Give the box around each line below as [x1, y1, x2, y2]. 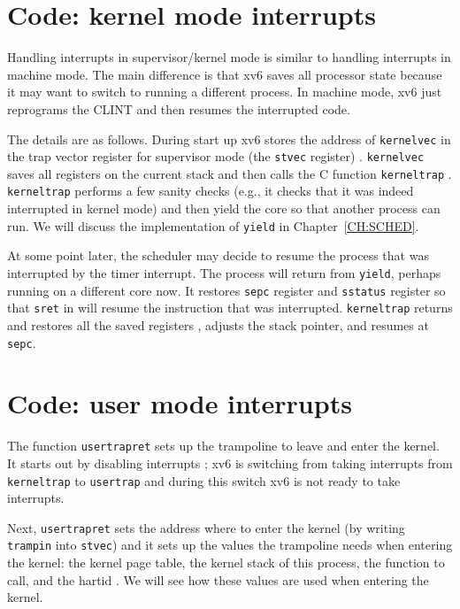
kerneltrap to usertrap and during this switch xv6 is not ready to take [7, 471, 401, 490]
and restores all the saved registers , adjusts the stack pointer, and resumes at [7, 315, 429, 334]
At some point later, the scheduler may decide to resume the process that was [7, 246, 429, 265]
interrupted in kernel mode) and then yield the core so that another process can [7, 199, 441, 218]
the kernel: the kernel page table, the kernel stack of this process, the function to [7, 553, 445, 572]
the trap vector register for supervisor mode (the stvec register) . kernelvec [7, 147, 425, 166]
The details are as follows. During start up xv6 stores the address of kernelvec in [7, 129, 451, 148]
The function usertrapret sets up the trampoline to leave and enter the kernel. [7, 436, 440, 455]
